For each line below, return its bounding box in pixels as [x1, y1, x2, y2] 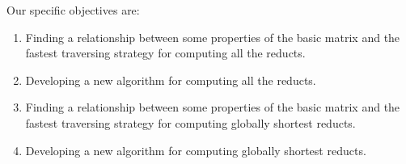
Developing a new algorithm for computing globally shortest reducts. [25, 141, 366, 158]
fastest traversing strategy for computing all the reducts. [25, 44, 306, 61]
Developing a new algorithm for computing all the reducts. [25, 71, 316, 88]
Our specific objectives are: [6, 2, 140, 18]
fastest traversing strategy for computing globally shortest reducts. [25, 114, 356, 131]
